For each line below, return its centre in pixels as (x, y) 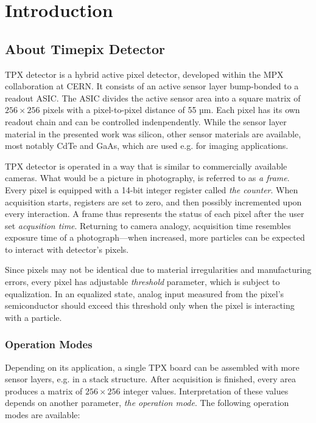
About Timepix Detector (85, 48)
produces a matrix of (44, 390)
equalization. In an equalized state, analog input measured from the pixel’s (145, 293)
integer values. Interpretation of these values (206, 390)
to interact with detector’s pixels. (67, 249)
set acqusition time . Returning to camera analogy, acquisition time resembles (148, 225)
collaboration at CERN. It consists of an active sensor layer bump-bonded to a (152, 86)
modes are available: (43, 415)
